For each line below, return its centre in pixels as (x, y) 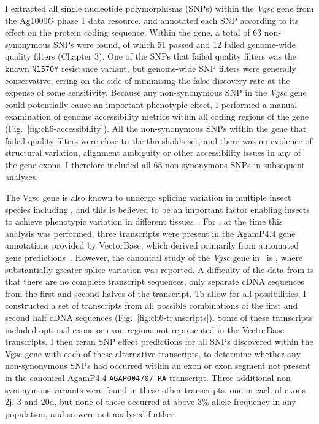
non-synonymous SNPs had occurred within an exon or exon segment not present (158, 365)
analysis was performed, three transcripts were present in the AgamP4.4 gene (150, 233)
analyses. (22, 176)
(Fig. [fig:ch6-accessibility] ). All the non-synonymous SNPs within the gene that (156, 128)
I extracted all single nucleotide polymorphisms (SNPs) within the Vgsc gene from (159, 8)
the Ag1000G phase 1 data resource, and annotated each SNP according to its (152, 20)
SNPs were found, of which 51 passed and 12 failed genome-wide (175, 44)
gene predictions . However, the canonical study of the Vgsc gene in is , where (154, 257)
